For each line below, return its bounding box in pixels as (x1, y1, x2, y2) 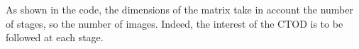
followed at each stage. (6, 30, 104, 45)
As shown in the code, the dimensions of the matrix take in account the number (6, 2, 353, 16)
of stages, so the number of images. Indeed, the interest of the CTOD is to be (6, 16, 343, 31)
